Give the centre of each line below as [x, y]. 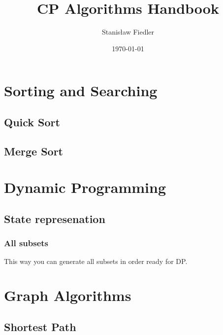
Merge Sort [33, 151]
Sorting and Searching [81, 91]
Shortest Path [40, 326]
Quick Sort [32, 122]
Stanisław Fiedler [128, 32]
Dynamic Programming [85, 187]
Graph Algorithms [68, 295]
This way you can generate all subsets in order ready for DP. [96, 261]
